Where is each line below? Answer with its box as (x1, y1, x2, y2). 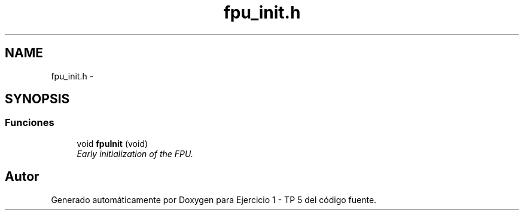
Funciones (5, 116, 54, 129)
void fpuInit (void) (77, 138, 148, 149)
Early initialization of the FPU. (77, 148, 193, 159)
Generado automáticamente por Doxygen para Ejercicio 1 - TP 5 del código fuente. (51, 194, 377, 205)
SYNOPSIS (5, 91, 70, 107)
